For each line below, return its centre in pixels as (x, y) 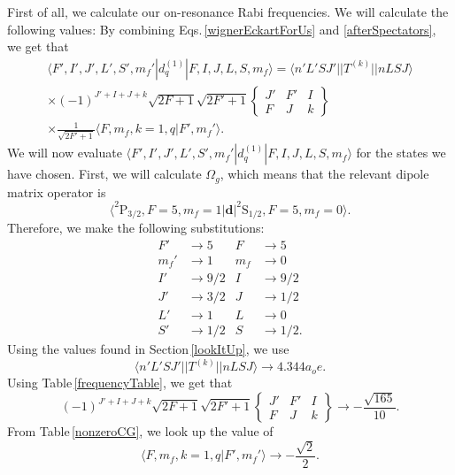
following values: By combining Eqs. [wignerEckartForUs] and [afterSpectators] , (222, 29)
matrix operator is (57, 192)
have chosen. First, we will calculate (104, 174)
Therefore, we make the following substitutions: (136, 228)
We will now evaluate (65, 153)
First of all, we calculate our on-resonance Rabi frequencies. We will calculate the (228, 11)
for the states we (401, 153)
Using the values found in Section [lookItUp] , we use (148, 349)
